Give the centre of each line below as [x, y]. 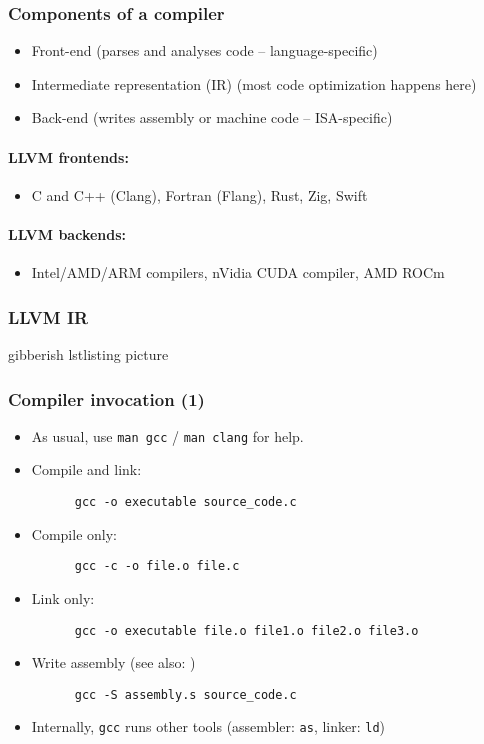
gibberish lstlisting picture [88, 354]
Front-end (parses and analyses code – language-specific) [204, 50]
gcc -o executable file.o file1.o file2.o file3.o [246, 630]
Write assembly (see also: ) [113, 662]
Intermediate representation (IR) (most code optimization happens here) [254, 83]
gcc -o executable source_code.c [185, 502]
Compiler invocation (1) [106, 398]
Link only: [63, 597]
